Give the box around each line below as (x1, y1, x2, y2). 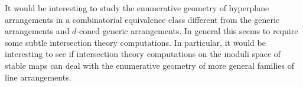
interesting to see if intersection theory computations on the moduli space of (5, 48, 281, 60)
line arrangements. (5, 71, 71, 83)
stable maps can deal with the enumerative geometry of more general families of (5, 59, 294, 71)
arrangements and (5, 25, 70, 37)
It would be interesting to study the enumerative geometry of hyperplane (5, 2, 269, 14)
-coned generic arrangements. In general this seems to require (76, 25, 298, 37)
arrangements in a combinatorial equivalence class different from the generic (5, 13, 280, 25)
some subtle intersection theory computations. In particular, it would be (5, 36, 266, 48)
